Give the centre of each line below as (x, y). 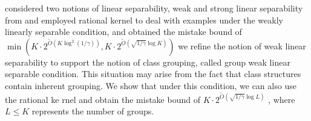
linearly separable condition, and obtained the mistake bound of (123, 32)
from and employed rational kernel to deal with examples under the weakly (144, 20)
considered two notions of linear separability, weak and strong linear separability (154, 8)
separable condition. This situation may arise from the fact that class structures (153, 74)
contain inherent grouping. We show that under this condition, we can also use (151, 85)
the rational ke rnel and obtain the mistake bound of (103, 99)
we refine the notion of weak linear (242, 45)
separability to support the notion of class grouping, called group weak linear (148, 62)
